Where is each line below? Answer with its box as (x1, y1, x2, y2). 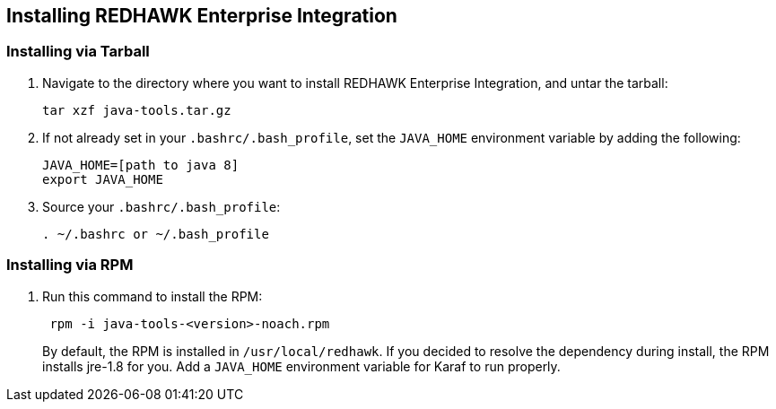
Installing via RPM (6, 256, 134, 274)
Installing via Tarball (6, 42, 150, 61)
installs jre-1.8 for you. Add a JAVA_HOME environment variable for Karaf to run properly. (42, 358, 561, 374)
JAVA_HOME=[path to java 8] (42, 157, 240, 172)
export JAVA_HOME (42, 171, 163, 187)
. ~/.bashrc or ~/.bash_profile (42, 226, 269, 241)
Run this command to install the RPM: (42, 288, 263, 304)
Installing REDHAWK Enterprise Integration (6, 4, 397, 27)
